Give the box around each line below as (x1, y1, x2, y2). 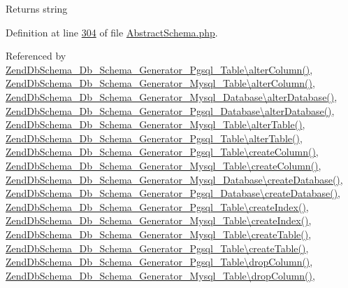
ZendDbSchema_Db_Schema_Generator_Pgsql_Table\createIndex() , (6, 199, 309, 214)
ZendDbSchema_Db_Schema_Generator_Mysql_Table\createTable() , (6, 226, 312, 241)
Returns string (6, 1, 68, 15)
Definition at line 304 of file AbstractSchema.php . (6, 25, 218, 39)
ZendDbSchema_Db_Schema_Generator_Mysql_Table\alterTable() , (6, 117, 305, 132)
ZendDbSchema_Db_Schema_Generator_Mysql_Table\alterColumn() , (6, 76, 315, 90)
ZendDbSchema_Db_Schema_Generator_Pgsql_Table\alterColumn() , (6, 62, 313, 76)
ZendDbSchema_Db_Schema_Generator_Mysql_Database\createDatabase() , (6, 172, 343, 186)
